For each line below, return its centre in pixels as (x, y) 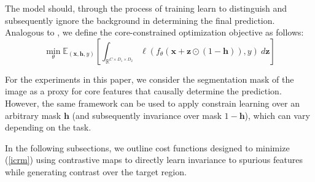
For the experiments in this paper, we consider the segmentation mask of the (150, 79)
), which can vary (277, 115)
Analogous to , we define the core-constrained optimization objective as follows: (154, 32)
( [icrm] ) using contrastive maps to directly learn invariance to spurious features (154, 160)
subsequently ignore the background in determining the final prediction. (140, 20)
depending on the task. (48, 127)
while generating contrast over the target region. (96, 171)
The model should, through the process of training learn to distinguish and (146, 8)
